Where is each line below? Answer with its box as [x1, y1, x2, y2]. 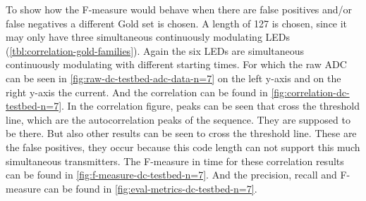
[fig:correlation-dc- [271, 84, 350, 99]
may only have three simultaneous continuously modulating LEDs [6, 30, 291, 44]
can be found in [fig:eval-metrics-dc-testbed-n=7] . [44, 181, 257, 195]
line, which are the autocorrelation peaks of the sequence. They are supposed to [6, 112, 350, 127]
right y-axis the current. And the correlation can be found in [6, 84, 268, 99]
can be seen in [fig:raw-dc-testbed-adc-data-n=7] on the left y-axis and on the [6, 70, 341, 85]
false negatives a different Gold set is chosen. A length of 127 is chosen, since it [6, 15, 348, 30]
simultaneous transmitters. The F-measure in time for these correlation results [6, 153, 344, 168]
